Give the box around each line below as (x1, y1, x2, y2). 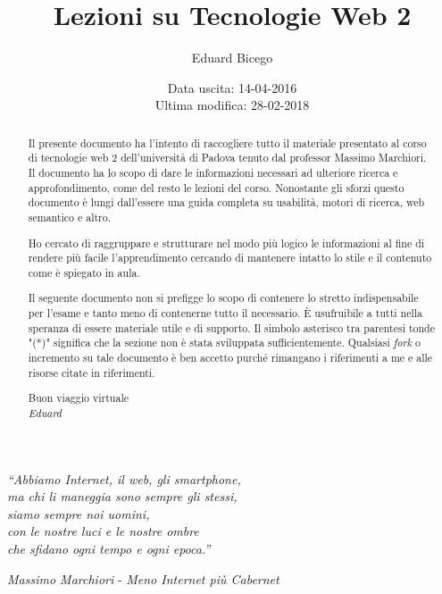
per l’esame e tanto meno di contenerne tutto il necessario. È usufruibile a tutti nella (28, 305, 422, 321)
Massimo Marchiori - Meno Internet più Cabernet (7, 569, 279, 588)
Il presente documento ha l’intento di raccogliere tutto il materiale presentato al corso (28, 135, 427, 150)
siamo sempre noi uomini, (7, 504, 150, 523)
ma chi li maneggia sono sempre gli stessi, (7, 487, 238, 506)
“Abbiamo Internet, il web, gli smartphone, (7, 469, 241, 488)
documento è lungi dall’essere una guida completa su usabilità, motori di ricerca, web (28, 195, 425, 210)
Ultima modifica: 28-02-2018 (154, 96, 310, 114)
